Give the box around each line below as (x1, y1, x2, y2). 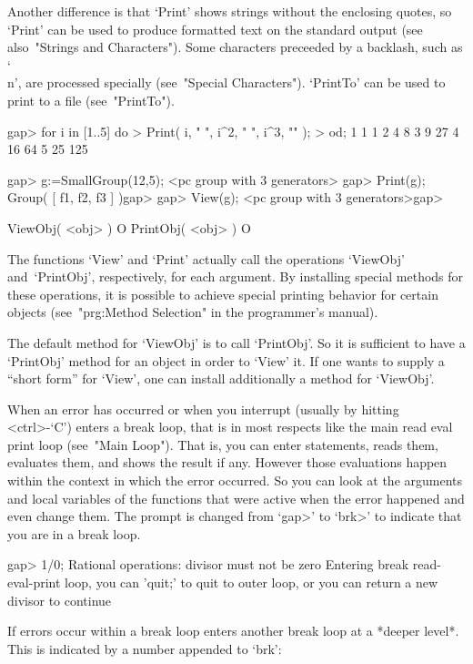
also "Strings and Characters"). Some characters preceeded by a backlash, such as (7, 37, 463, 56)
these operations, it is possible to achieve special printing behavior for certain (7, 284, 438, 303)
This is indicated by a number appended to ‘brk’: (7, 638, 282, 658)
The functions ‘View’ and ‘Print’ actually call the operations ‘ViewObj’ (7, 249, 405, 268)
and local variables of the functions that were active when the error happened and (7, 488, 465, 507)
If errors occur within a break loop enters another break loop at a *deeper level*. (7, 621, 459, 640)
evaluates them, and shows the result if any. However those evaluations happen (7, 453, 448, 472)
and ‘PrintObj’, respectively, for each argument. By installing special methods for (7, 267, 464, 286)
